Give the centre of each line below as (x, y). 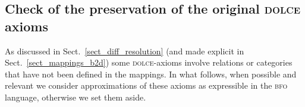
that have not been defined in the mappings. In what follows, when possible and (151, 74)
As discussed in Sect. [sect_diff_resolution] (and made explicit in (125, 51)
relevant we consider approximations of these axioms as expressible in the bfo (146, 85)
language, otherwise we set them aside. (76, 97)
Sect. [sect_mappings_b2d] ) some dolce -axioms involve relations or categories (149, 62)
